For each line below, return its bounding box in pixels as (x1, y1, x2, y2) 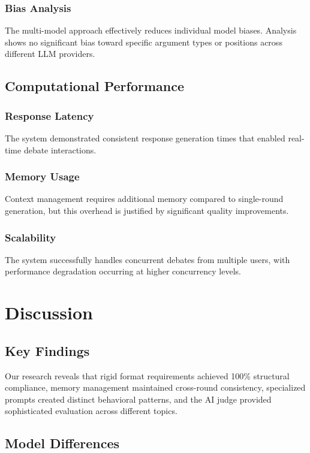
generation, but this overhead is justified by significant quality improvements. (5, 204, 289, 216)
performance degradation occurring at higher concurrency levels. (5, 265, 241, 277)
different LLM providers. (5, 47, 95, 60)
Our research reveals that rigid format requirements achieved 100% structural (5, 369, 290, 382)
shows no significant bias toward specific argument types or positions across (5, 35, 282, 48)
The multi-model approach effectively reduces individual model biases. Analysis (5, 24, 297, 37)
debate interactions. (23, 143, 97, 156)
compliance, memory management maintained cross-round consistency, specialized (5, 381, 306, 394)
